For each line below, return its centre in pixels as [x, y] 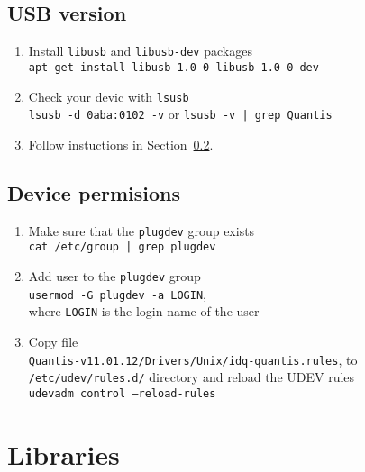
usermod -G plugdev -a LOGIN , [117, 293]
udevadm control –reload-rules [122, 393]
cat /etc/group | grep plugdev [122, 247]
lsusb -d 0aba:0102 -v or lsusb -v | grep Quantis [180, 114]
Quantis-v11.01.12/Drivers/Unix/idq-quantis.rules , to [193, 359]
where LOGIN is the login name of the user [144, 311]
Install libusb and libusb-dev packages [140, 51]
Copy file [53, 341]
